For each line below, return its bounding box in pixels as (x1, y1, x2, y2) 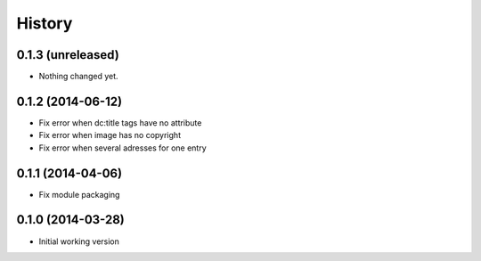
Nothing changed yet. (38, 71, 119, 82)
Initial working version (38, 236, 120, 247)
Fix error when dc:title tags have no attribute (38, 117, 202, 128)
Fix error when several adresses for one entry (38, 143, 207, 153)
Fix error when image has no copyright (38, 130, 182, 141)
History (16, 13, 73, 33)
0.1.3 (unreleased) (16, 47, 119, 62)
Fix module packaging (38, 189, 120, 200)
